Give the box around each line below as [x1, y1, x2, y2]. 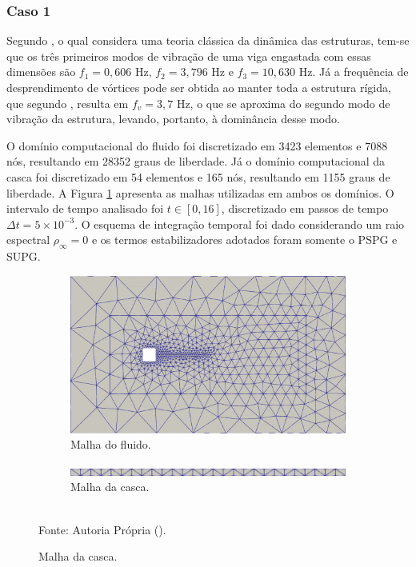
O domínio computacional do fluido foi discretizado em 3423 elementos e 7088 [6, 137, 388, 154]
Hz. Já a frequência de [298, 63, 409, 80]
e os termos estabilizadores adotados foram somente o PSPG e [91, 231, 398, 248]
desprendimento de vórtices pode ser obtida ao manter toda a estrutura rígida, [6, 79, 391, 95]
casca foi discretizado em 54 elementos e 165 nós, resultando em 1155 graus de [6, 168, 390, 185]
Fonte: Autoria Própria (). [38, 521, 166, 537]
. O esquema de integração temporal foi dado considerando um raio [74, 215, 405, 232]
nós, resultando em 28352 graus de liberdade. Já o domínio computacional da [6, 153, 386, 170]
